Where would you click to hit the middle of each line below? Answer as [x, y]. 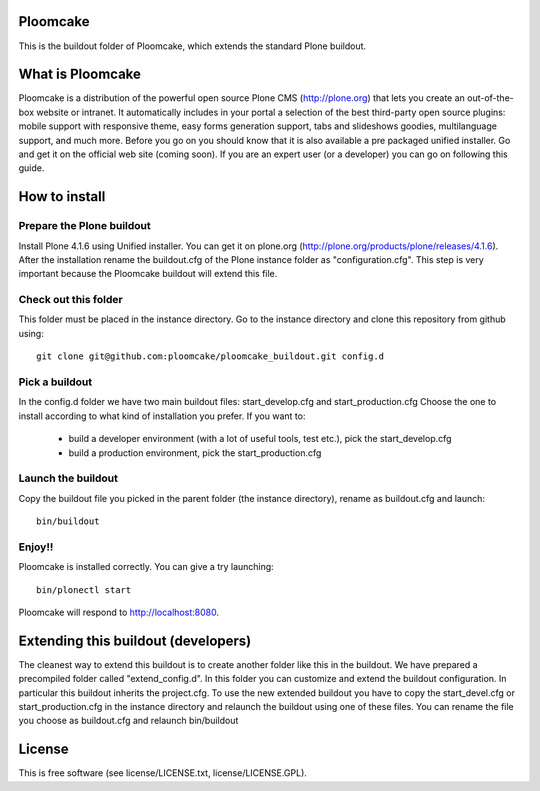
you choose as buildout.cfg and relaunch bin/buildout [128, 721]
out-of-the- [490, 98]
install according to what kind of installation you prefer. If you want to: [162, 416]
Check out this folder [71, 300]
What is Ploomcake [80, 74]
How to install [62, 196]
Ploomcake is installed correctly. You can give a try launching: [146, 567]
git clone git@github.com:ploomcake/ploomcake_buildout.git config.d [210, 356]
